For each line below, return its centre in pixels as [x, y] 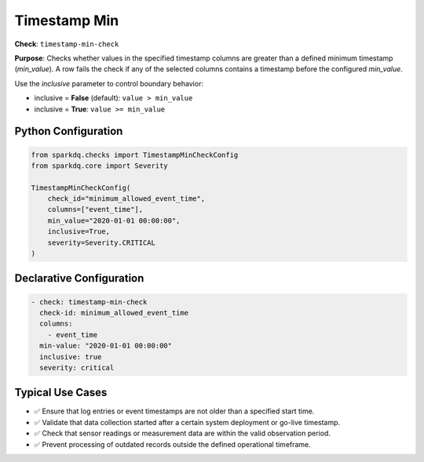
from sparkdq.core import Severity [99, 166]
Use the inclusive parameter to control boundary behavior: [109, 83]
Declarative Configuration [79, 278]
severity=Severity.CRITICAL [102, 242]
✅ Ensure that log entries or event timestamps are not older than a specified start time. [174, 411]
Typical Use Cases [61, 393]
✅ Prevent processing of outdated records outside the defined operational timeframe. [173, 444]
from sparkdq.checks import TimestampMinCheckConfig [135, 155]
